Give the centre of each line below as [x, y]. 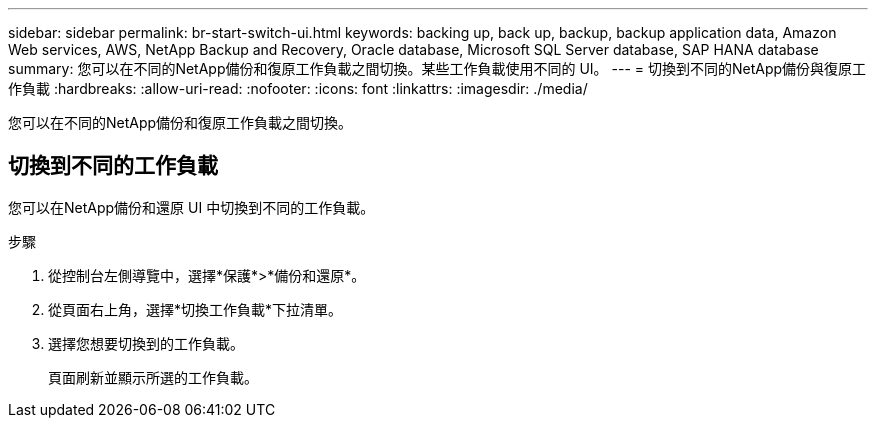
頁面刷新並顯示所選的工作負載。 [153, 377]
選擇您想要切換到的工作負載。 [146, 343]
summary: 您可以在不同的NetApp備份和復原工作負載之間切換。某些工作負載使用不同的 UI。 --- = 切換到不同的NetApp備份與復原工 [437, 68]
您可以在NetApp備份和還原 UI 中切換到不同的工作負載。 [191, 207]
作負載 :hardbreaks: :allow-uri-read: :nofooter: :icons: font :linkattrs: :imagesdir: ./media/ [298, 88]
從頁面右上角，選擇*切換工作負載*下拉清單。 [195, 309]
